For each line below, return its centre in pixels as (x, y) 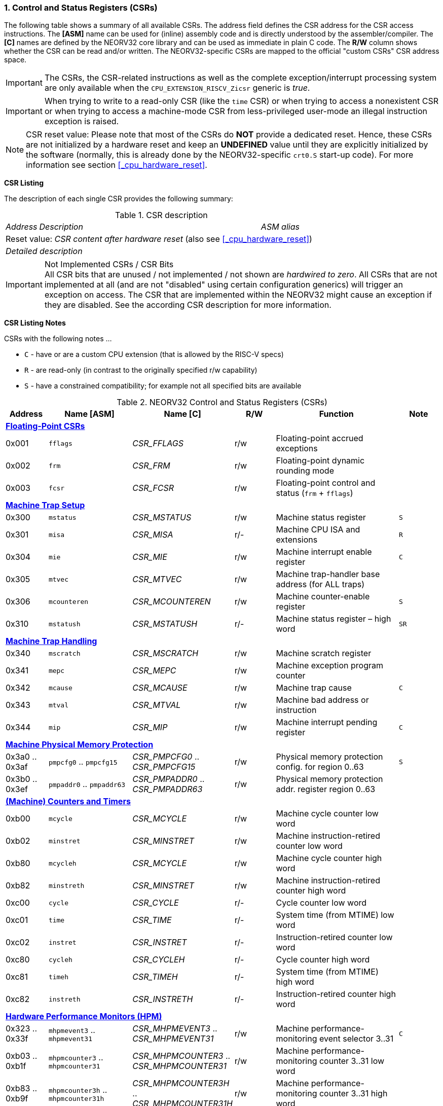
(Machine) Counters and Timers (68, 801)
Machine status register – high (334, 619)
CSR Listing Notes (35, 323)
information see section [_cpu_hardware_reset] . (117, 165)
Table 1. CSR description (161, 215)
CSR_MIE (150, 557)
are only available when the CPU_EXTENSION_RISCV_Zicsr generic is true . (177, 88)
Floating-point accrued (320, 438)
